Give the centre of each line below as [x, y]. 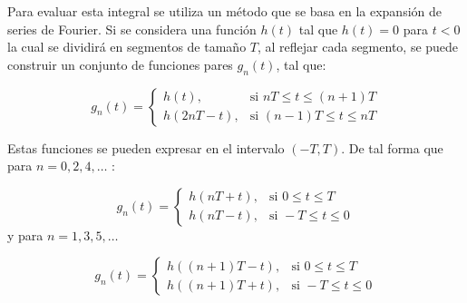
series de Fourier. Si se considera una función [132, 29]
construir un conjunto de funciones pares [120, 64]
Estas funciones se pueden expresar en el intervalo [146, 147]
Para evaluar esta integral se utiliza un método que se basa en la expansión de [224, 11]
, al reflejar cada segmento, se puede [358, 47]
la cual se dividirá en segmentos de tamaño [127, 47]
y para [25, 235]
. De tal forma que [392, 147]
